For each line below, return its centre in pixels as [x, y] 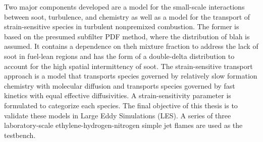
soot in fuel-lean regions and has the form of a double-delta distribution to [119, 56]
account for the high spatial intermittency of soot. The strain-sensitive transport [128, 66]
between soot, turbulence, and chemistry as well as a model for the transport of [127, 16]
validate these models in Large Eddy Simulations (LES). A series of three [118, 115]
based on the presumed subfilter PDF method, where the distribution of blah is [127, 36]
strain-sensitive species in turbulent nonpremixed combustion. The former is [122, 26]
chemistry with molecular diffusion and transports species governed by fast [120, 85]
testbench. [20, 135]
